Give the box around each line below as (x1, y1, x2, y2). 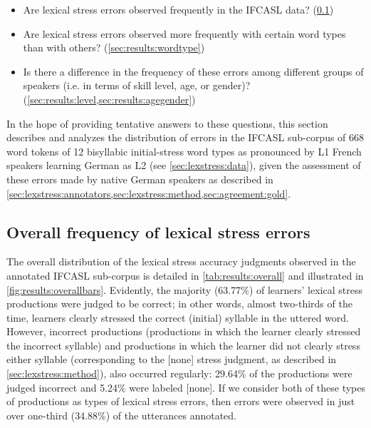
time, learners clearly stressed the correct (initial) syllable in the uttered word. (6, 310, 349, 325)
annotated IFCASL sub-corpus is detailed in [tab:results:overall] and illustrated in (6, 267, 364, 282)
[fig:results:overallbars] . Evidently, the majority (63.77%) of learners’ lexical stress (6, 282, 362, 297)
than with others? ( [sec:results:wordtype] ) (23, 40, 205, 55)
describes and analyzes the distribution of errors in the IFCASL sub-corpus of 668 (6, 130, 365, 145)
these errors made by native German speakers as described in (6, 171, 273, 186)
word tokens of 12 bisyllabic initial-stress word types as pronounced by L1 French (6, 143, 362, 158)
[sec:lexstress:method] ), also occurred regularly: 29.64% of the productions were (6, 366, 352, 381)
